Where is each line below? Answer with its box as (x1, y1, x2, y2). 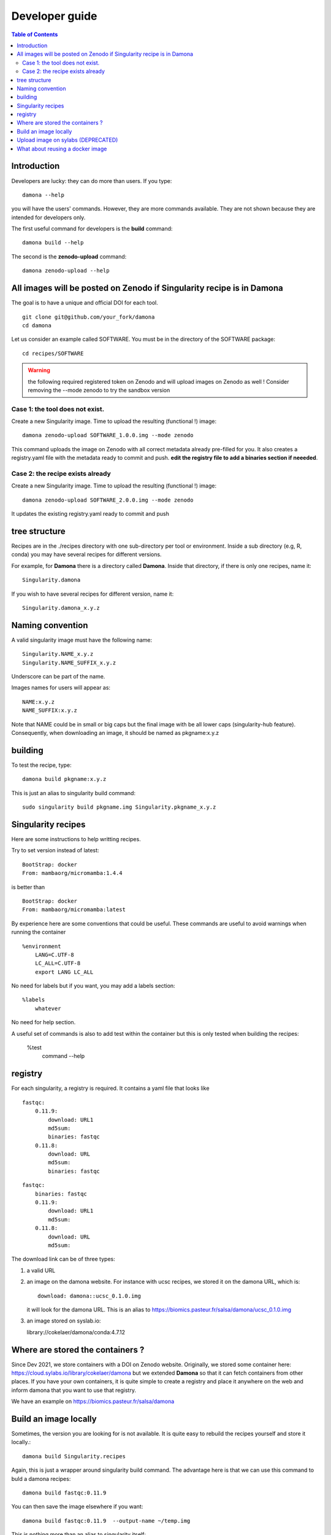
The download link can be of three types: (11, 1256, 116, 1263)
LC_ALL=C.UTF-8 (34, 960, 81, 967)
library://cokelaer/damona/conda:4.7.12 (26, 1328, 126, 1335)
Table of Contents (11, 31, 58, 38)
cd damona (22, 322, 51, 328)
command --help (42, 1052, 85, 1060)
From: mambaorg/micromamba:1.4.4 (22, 869, 123, 877)
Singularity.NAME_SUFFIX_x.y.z (22, 659, 116, 666)
